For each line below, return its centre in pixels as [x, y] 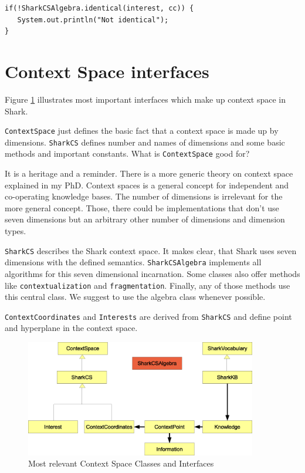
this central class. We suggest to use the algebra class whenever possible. [135, 297]
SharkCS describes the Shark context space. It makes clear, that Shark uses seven [151, 250]
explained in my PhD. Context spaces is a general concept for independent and [147, 185]
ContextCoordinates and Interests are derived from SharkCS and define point [148, 316]
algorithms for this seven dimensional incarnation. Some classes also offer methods [152, 273]
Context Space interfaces [107, 71]
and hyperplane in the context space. [71, 328]
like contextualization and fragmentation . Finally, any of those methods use [148, 285]
